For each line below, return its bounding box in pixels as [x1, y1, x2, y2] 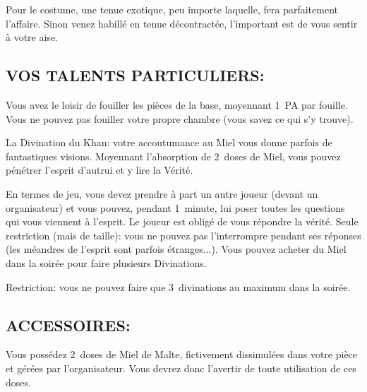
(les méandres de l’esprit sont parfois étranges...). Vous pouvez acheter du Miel [6, 242, 347, 256]
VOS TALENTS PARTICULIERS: [6, 64, 265, 86]
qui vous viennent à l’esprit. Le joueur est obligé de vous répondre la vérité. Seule [6, 214, 359, 229]
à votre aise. [6, 30, 58, 44]
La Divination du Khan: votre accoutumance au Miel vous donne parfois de [6, 135, 332, 150]
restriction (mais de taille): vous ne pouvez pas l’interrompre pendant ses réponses [6, 227, 361, 242]
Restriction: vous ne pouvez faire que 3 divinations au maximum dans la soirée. [6, 279, 351, 294]
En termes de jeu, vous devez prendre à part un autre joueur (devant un [6, 186, 318, 201]
